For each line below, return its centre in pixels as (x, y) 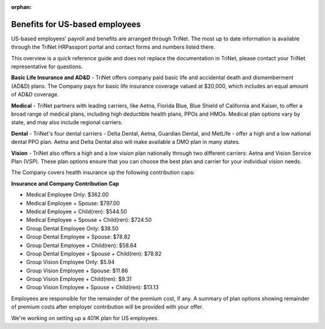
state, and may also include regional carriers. (67, 122)
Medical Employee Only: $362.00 (68, 195)
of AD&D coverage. (35, 95)
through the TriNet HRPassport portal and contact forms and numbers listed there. (113, 47)
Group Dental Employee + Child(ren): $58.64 (82, 245)
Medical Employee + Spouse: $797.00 (73, 203)
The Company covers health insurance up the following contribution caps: (103, 172)
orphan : (21, 7)
